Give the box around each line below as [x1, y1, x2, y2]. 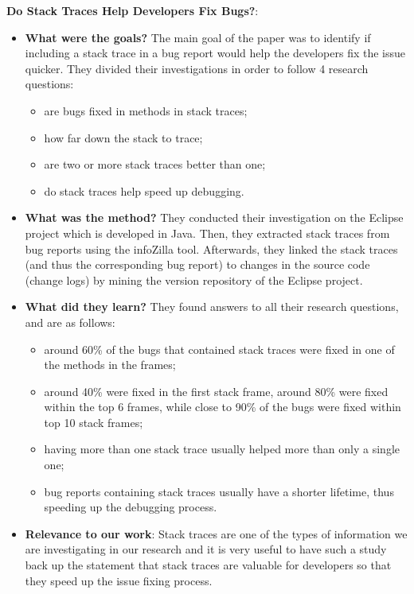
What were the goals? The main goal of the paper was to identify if [25, 29, 371, 45]
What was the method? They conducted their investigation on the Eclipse [25, 209, 404, 226]
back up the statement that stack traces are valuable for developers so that [25, 557, 392, 573]
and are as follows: [25, 313, 115, 330]
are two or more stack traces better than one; [44, 156, 266, 173]
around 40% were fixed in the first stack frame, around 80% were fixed [44, 382, 389, 399]
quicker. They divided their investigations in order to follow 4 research [25, 60, 369, 76]
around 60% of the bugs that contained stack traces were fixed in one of [44, 340, 395, 357]
